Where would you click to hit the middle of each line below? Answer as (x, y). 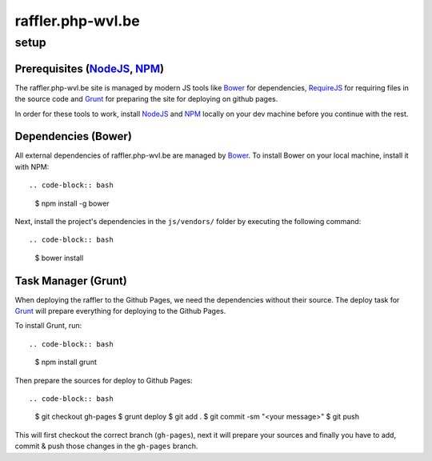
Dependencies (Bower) (73, 136)
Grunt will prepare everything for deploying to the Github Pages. (120, 311)
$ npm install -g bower (72, 203)
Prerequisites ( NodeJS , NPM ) (89, 68)
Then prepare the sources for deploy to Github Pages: (104, 380)
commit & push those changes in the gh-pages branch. (106, 446)
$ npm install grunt (66, 362)
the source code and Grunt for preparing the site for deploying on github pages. (146, 99)
